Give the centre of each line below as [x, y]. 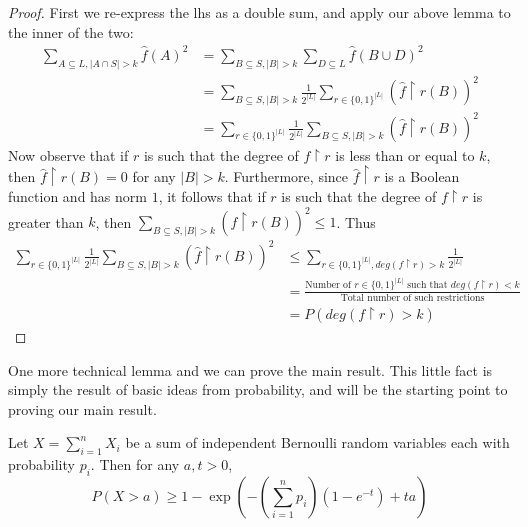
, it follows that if [212, 196]
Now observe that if [68, 154]
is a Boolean [422, 176]
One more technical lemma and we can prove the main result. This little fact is [250, 369]
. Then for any [135, 464]
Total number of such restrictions [412, 297]
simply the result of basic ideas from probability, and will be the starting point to [258, 389]
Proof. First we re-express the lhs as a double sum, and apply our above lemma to [259, 12]
